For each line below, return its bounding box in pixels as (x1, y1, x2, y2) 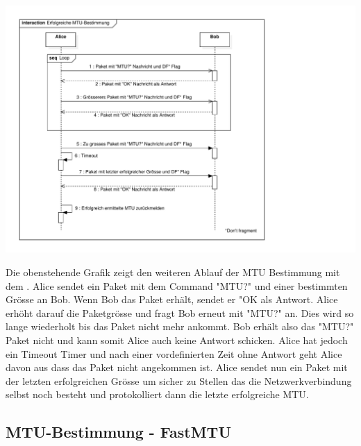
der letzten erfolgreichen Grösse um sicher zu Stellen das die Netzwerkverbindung (6, 373, 352, 388)
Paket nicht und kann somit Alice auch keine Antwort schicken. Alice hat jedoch (6, 332, 348, 347)
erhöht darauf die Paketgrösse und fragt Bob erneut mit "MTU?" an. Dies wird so (6, 305, 354, 320)
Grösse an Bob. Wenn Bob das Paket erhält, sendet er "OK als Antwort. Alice (6, 292, 338, 307)
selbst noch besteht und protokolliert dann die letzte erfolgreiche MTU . (6, 387, 309, 402)
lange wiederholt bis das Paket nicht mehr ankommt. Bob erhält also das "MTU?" (6, 319, 354, 334)
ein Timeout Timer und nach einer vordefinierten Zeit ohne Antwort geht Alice (6, 346, 342, 361)
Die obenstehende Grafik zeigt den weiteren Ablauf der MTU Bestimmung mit (6, 264, 340, 279)
